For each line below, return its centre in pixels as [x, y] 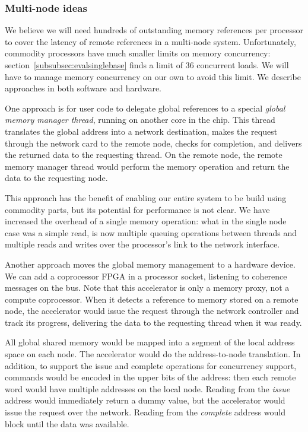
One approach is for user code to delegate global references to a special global [145, 108]
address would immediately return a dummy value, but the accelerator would [145, 400]
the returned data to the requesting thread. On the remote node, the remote [144, 155]
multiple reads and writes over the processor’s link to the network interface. [142, 244]
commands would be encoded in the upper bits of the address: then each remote [150, 377]
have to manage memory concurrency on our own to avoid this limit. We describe [153, 76]
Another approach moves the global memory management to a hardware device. [150, 264]
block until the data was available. [67, 423]
